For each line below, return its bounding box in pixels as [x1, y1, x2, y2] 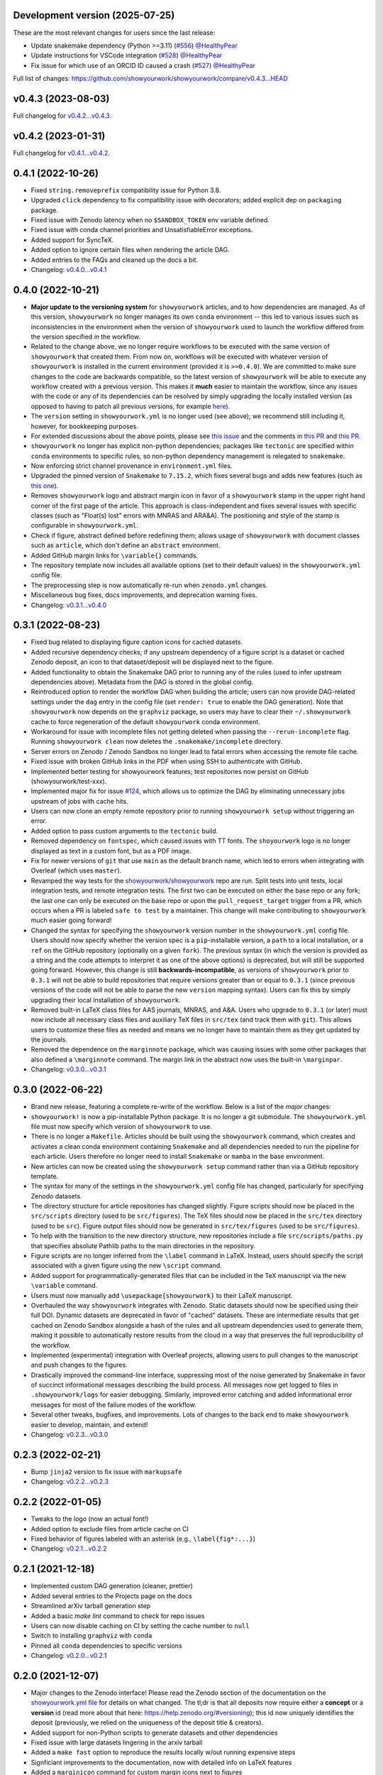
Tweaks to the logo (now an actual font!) [30, 1514, 149, 1523]
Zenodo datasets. [30, 1191, 82, 1200]
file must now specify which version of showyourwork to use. [30, 1122, 212, 1130]
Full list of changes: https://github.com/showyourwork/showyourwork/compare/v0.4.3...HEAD [13, 75, 289, 83]
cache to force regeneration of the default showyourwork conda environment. [30, 717, 260, 726]
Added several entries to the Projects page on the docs [30, 1591, 192, 1600]
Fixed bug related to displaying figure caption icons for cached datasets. [30, 638, 243, 646]
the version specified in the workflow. [30, 332, 141, 341]
